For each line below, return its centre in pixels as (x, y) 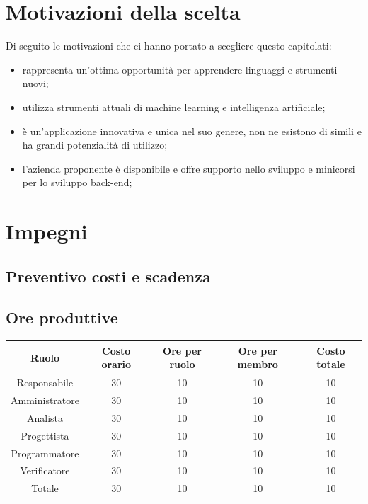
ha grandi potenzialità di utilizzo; (95, 145)
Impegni (47, 231)
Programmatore (45, 453)
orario (116, 364)
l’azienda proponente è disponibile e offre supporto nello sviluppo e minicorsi (189, 168)
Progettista (45, 435)
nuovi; (35, 83)
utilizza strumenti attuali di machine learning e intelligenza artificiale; (174, 107)
